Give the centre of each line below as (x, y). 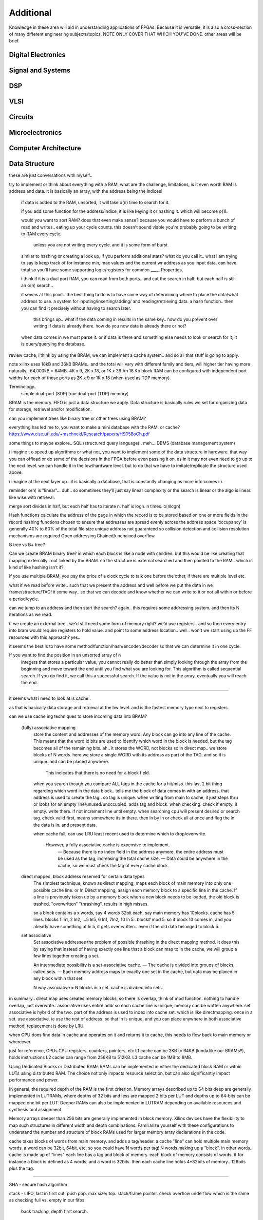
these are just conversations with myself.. (51, 175)
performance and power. (34, 1080)
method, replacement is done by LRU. (47, 1026)
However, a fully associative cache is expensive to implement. (108, 845)
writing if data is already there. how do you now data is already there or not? (110, 326)
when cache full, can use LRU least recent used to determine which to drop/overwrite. (120, 834)
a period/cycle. (24, 599)
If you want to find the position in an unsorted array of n (65, 655)
